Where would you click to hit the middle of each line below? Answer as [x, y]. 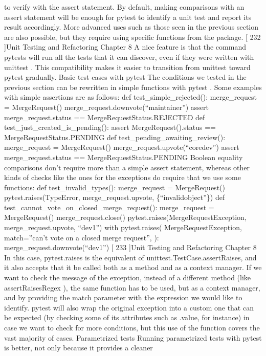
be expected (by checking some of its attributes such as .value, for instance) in [127, 317]
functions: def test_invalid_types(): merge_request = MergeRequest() [115, 187]
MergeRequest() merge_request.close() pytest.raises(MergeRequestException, [125, 217]
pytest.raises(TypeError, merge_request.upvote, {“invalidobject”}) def [115, 197]
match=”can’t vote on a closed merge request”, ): [82, 237]
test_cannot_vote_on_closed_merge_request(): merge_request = [109, 207]
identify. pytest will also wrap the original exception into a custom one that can [129, 307]
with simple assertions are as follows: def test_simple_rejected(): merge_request [130, 97]
